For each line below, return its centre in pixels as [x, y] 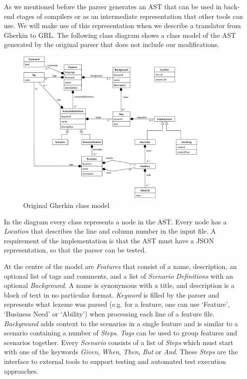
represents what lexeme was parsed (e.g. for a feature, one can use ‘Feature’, [117, 304]
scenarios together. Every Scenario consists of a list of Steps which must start [119, 342]
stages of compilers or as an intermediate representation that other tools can [130, 16]
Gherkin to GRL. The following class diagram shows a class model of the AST [120, 35]
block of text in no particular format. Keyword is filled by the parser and [112, 294]
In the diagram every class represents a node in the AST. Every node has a [115, 221]
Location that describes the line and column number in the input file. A [110, 231]
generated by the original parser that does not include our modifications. [112, 44]
